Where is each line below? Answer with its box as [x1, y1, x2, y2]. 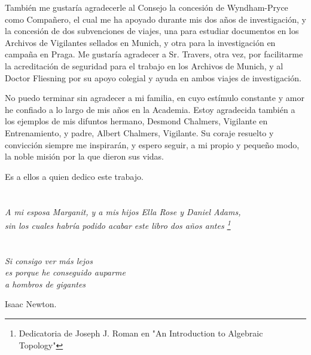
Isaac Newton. [5, 298, 57, 310]
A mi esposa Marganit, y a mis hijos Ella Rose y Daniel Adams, [5, 205, 241, 218]
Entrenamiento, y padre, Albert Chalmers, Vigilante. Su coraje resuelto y [5, 126, 274, 139]
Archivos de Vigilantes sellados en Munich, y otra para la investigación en [5, 36, 276, 48]
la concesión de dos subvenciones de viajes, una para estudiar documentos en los [5, 25, 299, 37]
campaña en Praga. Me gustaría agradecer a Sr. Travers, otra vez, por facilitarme [5, 48, 303, 60]
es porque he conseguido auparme [5, 266, 126, 279]
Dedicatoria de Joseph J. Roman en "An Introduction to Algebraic [19, 326, 263, 339]
